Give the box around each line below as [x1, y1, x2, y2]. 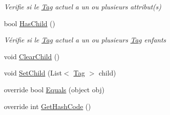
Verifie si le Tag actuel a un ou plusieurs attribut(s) [4, 1, 162, 11]
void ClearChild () [4, 51, 60, 61]
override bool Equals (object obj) [4, 84, 105, 94]
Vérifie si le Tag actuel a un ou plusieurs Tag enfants [4, 35, 166, 45]
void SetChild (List [4, 68, 62, 78]
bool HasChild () [4, 18, 56, 28]
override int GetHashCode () [4, 101, 91, 111]
